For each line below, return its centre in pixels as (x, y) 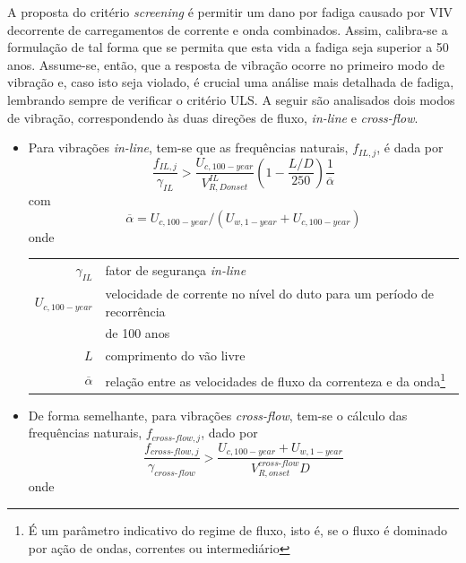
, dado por (229, 433)
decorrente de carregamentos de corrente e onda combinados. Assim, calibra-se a (228, 29)
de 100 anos (138, 333)
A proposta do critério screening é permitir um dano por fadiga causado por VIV (230, 12)
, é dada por (410, 147)
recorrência (135, 311)
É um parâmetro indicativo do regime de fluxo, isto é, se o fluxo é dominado (237, 530)
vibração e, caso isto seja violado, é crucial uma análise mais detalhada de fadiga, (231, 82)
